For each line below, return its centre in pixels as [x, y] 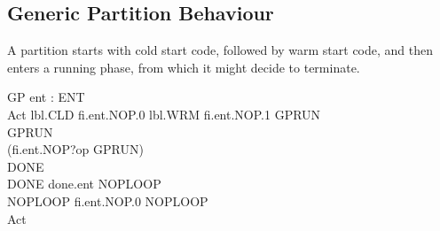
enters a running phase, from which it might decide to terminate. [184, 67]
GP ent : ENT [46, 97]
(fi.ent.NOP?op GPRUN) [75, 149]
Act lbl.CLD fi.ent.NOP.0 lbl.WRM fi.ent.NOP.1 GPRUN [164, 114]
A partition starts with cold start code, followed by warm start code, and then [220, 50]
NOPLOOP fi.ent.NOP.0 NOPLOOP [108, 200]
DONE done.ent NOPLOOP [84, 184]
